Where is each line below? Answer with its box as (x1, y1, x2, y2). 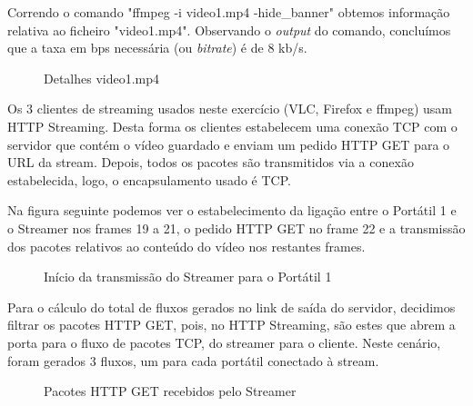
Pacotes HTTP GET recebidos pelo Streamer (44, 381, 297, 401)
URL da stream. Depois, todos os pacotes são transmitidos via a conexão (7, 153, 414, 172)
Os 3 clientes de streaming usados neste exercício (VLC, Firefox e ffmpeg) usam (7, 99, 453, 118)
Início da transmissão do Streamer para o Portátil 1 (44, 267, 332, 286)
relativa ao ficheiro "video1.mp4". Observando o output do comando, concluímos (7, 20, 451, 39)
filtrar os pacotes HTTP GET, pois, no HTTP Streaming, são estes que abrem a (7, 315, 456, 334)
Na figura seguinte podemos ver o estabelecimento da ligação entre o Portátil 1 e (7, 201, 457, 220)
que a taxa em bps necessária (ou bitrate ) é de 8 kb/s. (7, 38, 307, 57)
